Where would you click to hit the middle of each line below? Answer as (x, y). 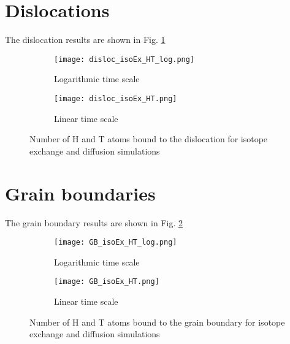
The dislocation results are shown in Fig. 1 (85, 40)
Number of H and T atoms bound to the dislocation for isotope (149, 139)
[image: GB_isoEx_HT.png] (107, 282)
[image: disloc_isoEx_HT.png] (116, 98)
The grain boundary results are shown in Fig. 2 (94, 222)
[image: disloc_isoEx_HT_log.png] (124, 59)
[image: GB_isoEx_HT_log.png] (116, 243)
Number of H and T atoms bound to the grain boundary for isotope (157, 322)
